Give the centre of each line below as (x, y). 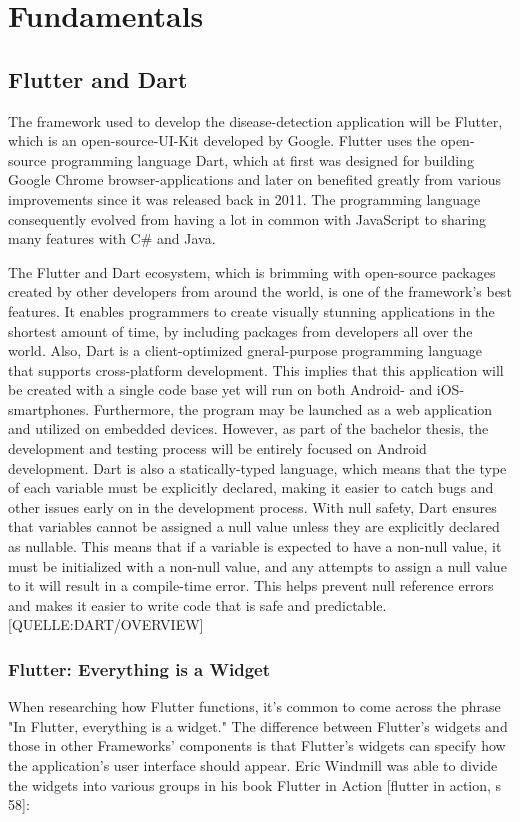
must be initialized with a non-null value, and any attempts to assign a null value (257, 565)
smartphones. (49, 408)
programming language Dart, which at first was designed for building (262, 159)
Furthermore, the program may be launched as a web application (293, 408)
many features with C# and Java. (112, 238)
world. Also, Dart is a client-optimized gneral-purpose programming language (245, 350)
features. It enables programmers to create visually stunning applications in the (251, 310)
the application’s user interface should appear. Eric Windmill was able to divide (253, 765)
